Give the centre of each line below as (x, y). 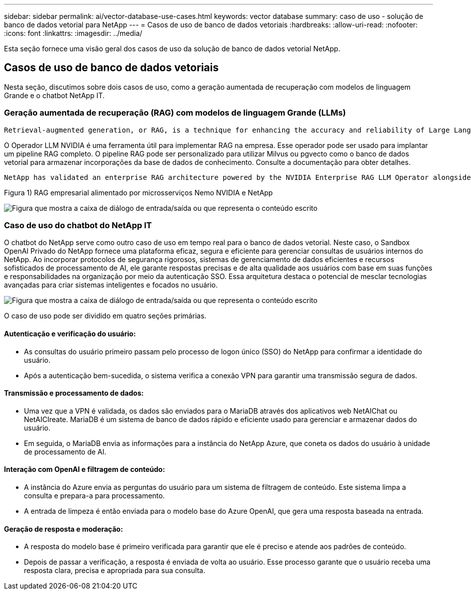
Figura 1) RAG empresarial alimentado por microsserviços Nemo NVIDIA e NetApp (138, 192)
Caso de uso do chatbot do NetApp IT (78, 225)
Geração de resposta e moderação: (64, 529)
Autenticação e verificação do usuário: (70, 333)
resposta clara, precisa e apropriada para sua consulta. (115, 571)
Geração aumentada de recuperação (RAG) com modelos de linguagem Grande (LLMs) (175, 113)
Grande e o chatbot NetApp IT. (54, 95)
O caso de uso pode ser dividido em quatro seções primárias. (105, 316)
